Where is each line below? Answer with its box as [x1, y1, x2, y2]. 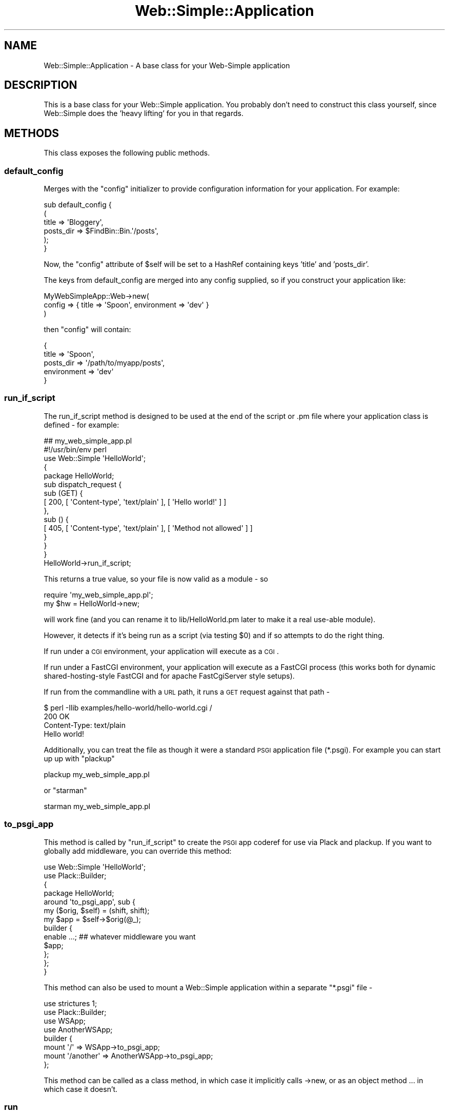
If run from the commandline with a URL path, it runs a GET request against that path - [44, 687, 330, 696]
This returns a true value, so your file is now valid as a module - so [44, 574, 268, 583]
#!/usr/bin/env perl [44, 445, 107, 454]
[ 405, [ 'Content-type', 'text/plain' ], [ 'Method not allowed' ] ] [44, 523, 253, 532]
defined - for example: [44, 420, 119, 429]
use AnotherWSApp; [44, 1025, 113, 1034]
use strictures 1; [44, 998, 97, 1008]
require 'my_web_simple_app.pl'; [44, 590, 153, 599]
